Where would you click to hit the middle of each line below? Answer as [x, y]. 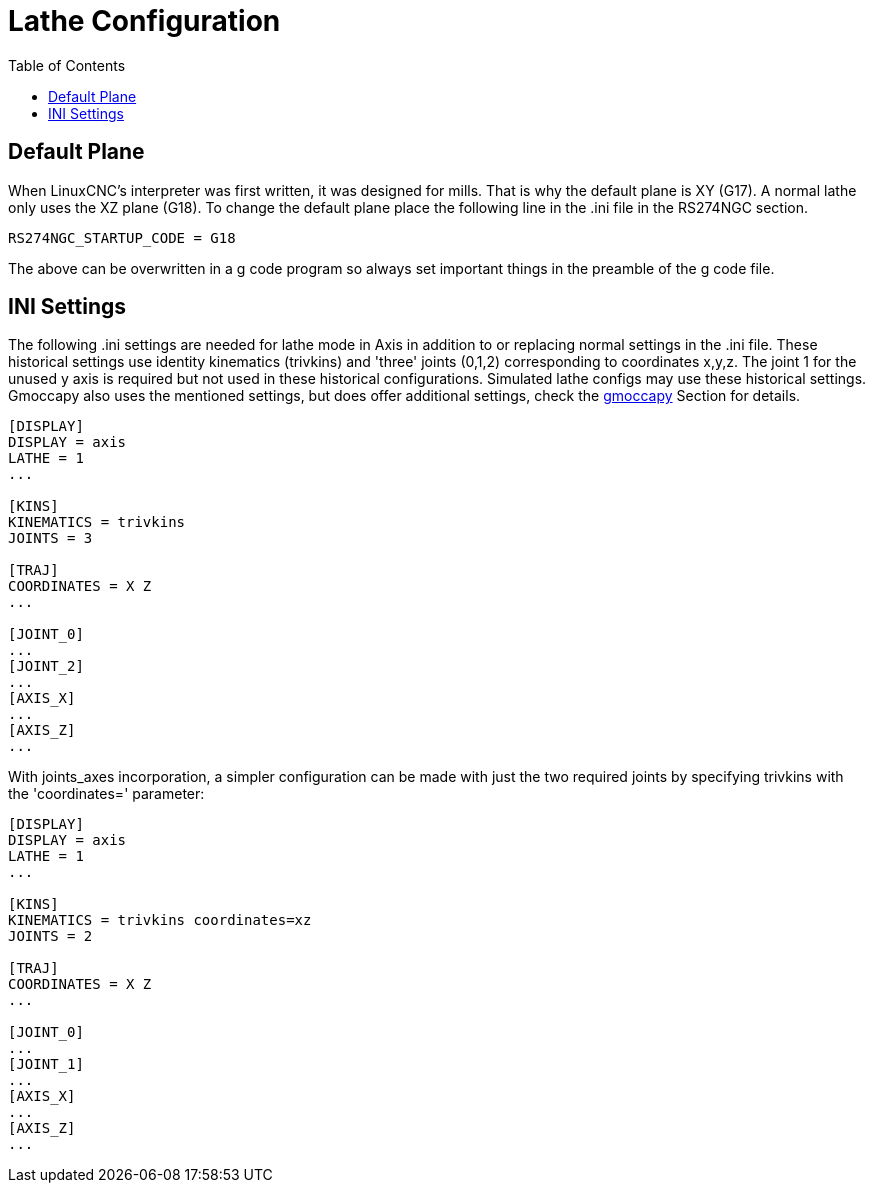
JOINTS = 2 [50, 936]
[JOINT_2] [46, 666]
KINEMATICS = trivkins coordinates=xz [160, 920]
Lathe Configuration [144, 21]
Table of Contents [67, 65]
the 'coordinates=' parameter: [106, 794]
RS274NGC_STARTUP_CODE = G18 [122, 237]
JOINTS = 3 [50, 538]
